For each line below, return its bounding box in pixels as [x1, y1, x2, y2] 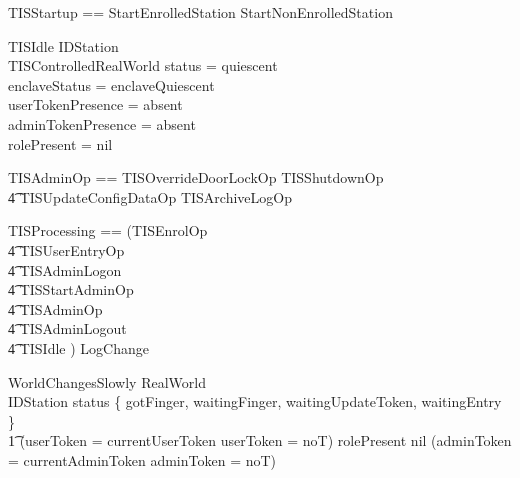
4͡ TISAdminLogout [8, 318, 127, 339]
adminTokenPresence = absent [8, 113, 196, 134]
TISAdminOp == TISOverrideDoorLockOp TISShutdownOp [8, 167, 384, 188]
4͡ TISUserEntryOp [8, 239, 125, 260]
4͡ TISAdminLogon [8, 259, 122, 280]
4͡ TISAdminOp [8, 298, 103, 319]
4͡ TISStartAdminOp [8, 279, 134, 300]
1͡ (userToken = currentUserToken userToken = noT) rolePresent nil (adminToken [8, 430, 512, 451]
